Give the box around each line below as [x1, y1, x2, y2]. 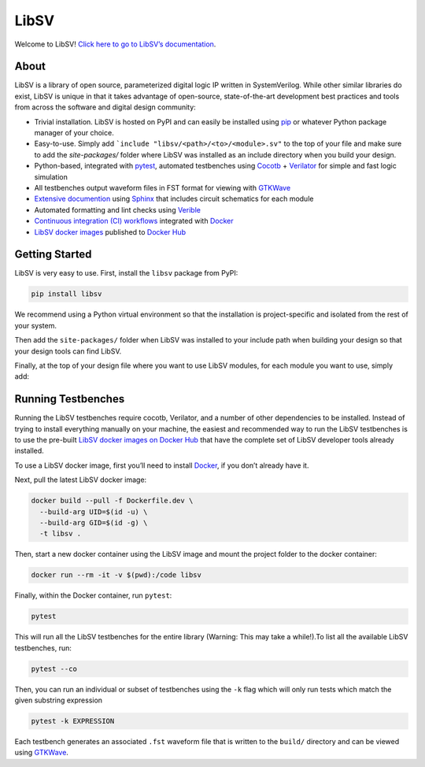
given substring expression [14, 695, 102, 705]
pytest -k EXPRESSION [31, 717, 115, 726]
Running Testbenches [14, 392, 125, 406]
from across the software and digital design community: [14, 102, 196, 112]
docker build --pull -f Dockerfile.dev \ [31, 496, 194, 506]
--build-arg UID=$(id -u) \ [39, 507, 148, 516]
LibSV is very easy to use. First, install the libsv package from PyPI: [14, 269, 238, 278]
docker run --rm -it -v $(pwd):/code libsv [31, 571, 202, 580]
